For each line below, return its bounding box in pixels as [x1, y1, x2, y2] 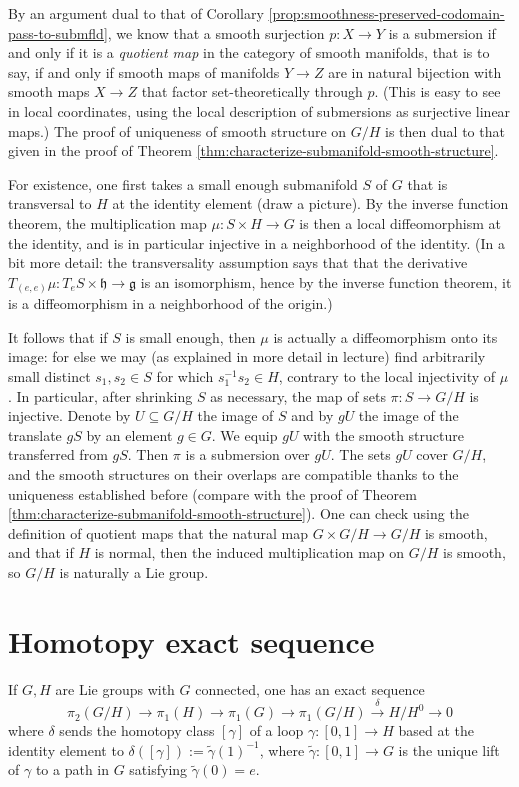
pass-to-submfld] [8, 22, 108, 43]
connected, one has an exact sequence [195, 678, 425, 699]
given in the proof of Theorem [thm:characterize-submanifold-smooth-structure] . [8, 140, 499, 161]
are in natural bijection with [328, 61, 502, 82]
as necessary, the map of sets [210, 385, 386, 406]
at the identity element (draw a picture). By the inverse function [112, 193, 509, 214]
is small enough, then [125, 326, 256, 347]
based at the [398, 720, 474, 741]
